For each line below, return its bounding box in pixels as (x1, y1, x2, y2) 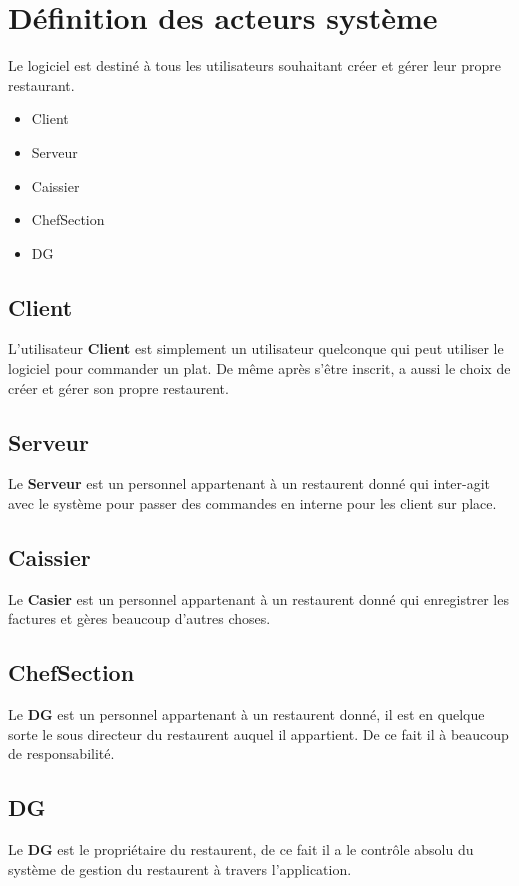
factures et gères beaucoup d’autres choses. (8, 608, 271, 629)
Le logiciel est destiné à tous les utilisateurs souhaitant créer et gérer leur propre (8, 55, 501, 76)
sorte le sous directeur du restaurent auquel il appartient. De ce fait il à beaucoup (8, 723, 509, 744)
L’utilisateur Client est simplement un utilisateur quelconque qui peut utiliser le (8, 338, 504, 359)
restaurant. (8, 74, 75, 95)
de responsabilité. (8, 743, 115, 764)
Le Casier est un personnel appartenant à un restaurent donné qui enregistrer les (8, 588, 509, 609)
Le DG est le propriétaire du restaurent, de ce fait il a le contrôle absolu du (8, 839, 474, 860)
